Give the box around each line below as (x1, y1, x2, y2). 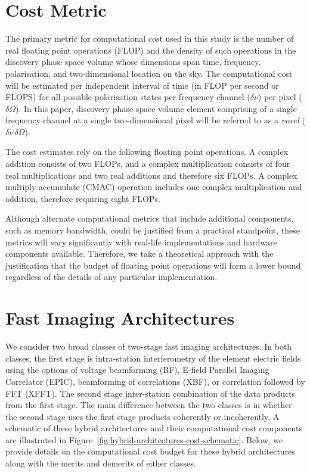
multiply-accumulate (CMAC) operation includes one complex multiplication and (5, 181, 302, 193)
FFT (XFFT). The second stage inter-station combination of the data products (5, 387, 296, 399)
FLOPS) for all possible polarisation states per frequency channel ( (5, 91, 250, 103)
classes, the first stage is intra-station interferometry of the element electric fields (5, 351, 301, 364)
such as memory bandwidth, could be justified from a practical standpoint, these (5, 224, 300, 236)
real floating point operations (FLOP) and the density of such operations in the (5, 43, 296, 56)
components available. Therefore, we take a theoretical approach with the (5, 247, 274, 260)
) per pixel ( (258, 91, 302, 103)
